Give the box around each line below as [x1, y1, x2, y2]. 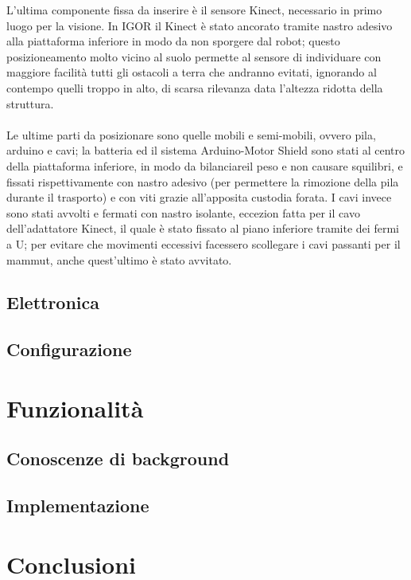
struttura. [6, 95, 54, 112]
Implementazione [6, 493, 149, 518]
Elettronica [6, 290, 100, 315]
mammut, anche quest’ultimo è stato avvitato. [6, 251, 232, 268]
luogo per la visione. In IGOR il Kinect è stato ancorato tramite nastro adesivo [6, 17, 393, 33]
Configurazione [6, 337, 132, 362]
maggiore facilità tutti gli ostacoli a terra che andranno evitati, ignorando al [6, 64, 377, 80]
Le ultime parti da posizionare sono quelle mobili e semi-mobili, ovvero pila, [6, 126, 376, 143]
